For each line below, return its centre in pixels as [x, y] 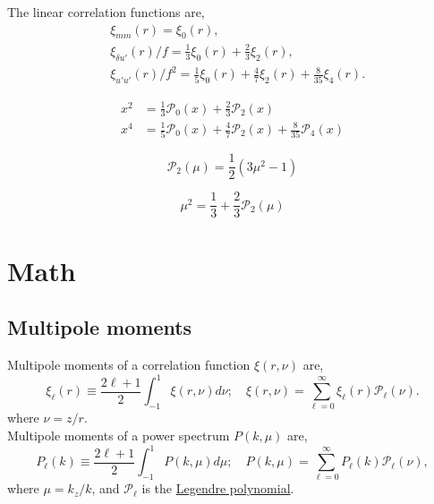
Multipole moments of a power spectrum [119, 436]
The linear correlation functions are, [106, 12]
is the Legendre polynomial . [218, 488]
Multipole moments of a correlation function [129, 365]
